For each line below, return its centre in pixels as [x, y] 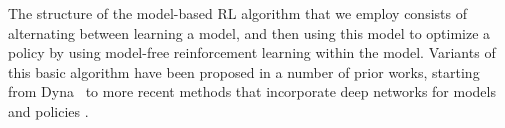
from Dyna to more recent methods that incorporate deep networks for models [252, 91]
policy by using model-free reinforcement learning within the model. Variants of [252, 52]
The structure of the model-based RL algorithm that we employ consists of [237, 13]
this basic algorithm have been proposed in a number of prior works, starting [244, 71]
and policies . [48, 110]
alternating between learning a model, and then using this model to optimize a [249, 32]
